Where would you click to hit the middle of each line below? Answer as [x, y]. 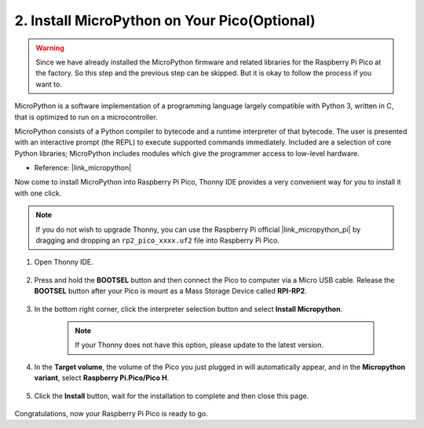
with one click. [38, 193]
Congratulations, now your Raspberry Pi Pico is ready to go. [111, 413]
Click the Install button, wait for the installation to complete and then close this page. [172, 396]
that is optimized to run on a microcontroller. [86, 117]
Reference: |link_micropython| [83, 168]
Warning [50, 48]
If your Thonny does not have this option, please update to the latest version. [199, 345]
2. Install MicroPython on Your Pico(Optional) [165, 20]
